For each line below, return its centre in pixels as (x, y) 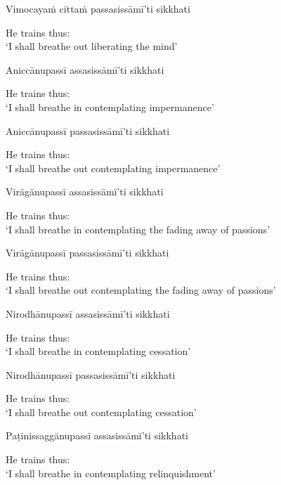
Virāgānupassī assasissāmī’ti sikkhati (85, 192)
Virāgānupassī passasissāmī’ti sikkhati (87, 253)
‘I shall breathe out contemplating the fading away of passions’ (141, 290)
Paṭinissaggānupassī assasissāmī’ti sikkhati (97, 435)
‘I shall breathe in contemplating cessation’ (98, 351)
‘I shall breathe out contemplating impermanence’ (113, 168)
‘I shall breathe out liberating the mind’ (92, 46)
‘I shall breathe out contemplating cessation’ (101, 412)
